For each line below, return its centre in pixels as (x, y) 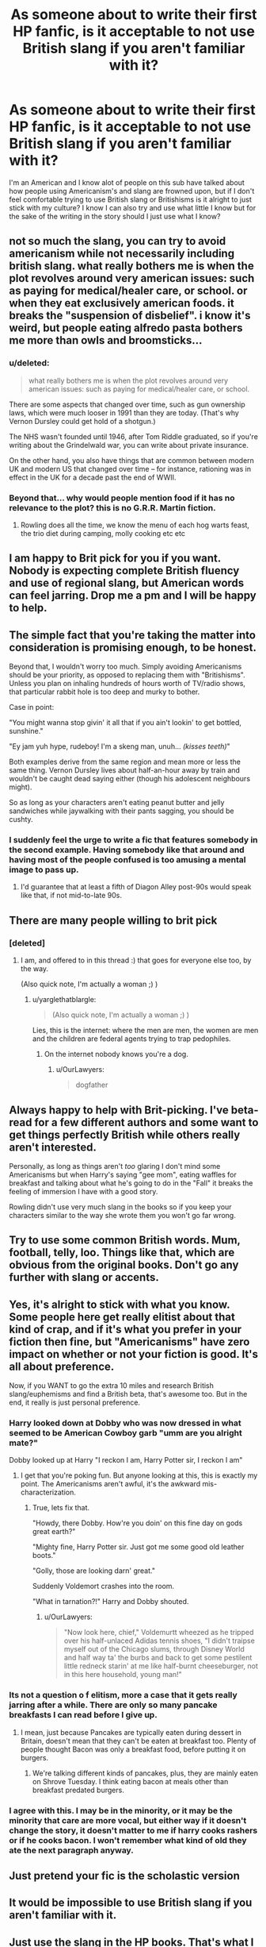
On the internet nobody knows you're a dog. (116, 1054)
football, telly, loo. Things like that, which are (122, 1253)
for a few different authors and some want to (146, 1122)
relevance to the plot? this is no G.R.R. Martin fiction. (112, 507)
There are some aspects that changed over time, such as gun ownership (127, 404)
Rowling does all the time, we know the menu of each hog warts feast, (135, 525)
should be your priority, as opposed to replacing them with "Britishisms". (127, 675)
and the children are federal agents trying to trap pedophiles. (132, 1039)
